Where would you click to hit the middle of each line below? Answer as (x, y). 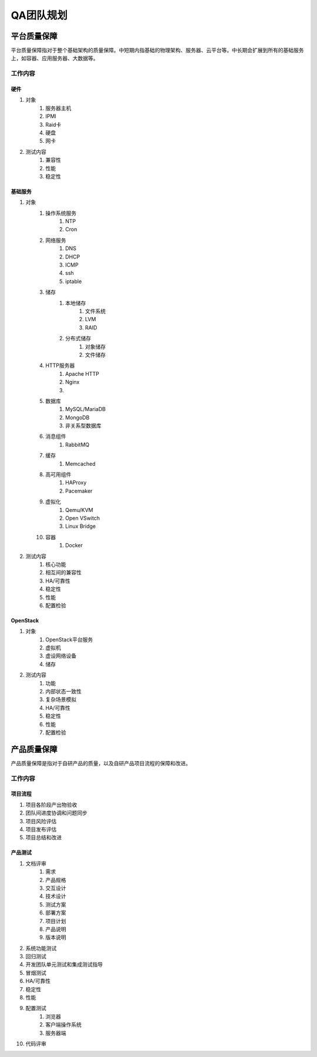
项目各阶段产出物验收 (51, 804)
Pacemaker (79, 491)
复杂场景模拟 (61, 699)
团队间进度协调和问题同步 (56, 813)
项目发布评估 (41, 829)
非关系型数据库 (83, 426)
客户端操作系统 (63, 1025)
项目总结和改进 (43, 837)
